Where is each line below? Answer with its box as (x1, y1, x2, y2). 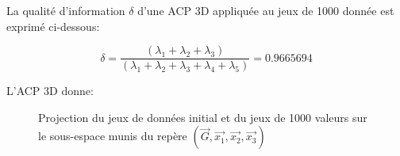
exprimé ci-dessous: (6, 17, 100, 34)
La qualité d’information (6, 2, 125, 18)
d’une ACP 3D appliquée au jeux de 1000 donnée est (137, 2, 394, 18)
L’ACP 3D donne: (6, 82, 94, 99)
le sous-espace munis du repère (38, 127, 187, 144)
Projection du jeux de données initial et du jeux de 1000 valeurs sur (38, 108, 367, 125)
